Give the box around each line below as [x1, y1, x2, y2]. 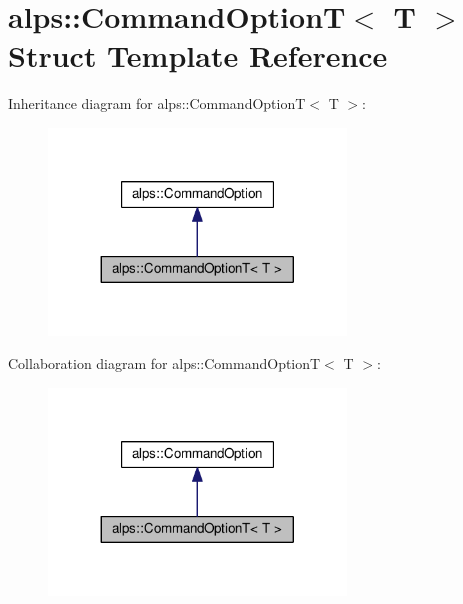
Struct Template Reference [8, 35, 388, 76]
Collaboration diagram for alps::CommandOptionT [8, 353, 321, 374]
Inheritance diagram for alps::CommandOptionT [8, 93, 306, 114]
